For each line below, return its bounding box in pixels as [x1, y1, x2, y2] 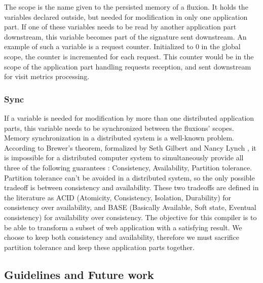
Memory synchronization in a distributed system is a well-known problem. [4, 132, 234, 143]
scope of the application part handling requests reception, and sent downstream [4, 61, 251, 72]
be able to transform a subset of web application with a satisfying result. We [4, 222, 242, 232]
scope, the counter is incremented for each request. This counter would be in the [4, 51, 254, 61]
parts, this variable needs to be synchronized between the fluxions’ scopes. [4, 122, 234, 133]
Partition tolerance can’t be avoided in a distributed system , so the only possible [4, 172, 255, 183]
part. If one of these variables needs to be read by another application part [4, 21, 237, 32]
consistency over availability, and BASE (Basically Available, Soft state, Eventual [4, 202, 256, 213]
